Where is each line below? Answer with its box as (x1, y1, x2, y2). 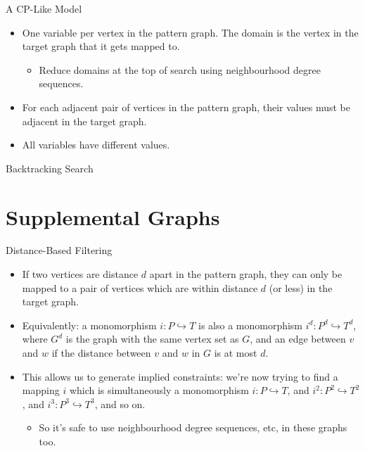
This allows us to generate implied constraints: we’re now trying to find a (22, 369, 338, 383)
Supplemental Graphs (6, 202, 220, 231)
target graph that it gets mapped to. (22, 39, 180, 53)
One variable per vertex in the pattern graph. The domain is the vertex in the (22, 25, 359, 39)
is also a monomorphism (198, 317, 303, 332)
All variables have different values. (22, 137, 170, 152)
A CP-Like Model (6, 1, 82, 15)
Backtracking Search (6, 160, 94, 175)
